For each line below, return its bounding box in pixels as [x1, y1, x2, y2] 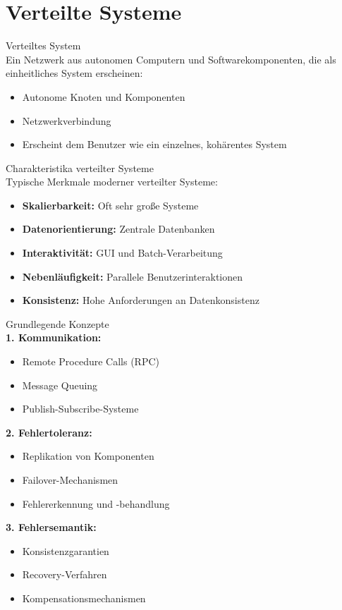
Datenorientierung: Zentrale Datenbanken [22, 221, 215, 236]
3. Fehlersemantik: [6, 520, 97, 535]
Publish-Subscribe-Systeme [22, 401, 139, 416]
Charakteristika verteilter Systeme [6, 160, 154, 175]
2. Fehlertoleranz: [6, 425, 92, 439]
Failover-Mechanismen [22, 472, 118, 487]
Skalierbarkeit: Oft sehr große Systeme [22, 197, 199, 212]
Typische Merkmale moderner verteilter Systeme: [6, 174, 218, 189]
